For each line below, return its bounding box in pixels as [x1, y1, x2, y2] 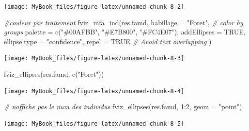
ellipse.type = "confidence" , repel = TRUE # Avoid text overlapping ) [4, 36, 212, 46]
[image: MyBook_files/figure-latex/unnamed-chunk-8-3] [4, 55, 185, 62]
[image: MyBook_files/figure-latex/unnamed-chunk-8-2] [4, 3, 185, 10]
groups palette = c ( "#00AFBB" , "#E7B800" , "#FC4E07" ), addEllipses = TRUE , [4, 27, 246, 37]
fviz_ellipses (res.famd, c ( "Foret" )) [4, 69, 104, 79]
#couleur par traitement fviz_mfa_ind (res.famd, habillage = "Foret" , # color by [4, 17, 243, 27]
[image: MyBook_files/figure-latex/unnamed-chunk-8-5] [4, 120, 185, 127]
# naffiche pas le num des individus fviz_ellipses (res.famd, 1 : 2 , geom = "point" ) [4, 101, 242, 112]
